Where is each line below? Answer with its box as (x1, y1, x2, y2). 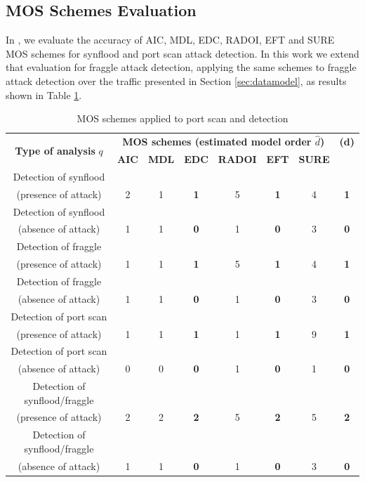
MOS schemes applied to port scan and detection (77, 111, 288, 126)
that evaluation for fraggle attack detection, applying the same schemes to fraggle (6, 60, 357, 74)
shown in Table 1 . (6, 87, 82, 102)
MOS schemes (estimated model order (122, 134, 312, 149)
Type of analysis (15, 143, 95, 157)
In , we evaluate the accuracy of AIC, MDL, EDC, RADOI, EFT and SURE (6, 32, 335, 47)
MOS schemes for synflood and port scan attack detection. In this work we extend (6, 46, 359, 60)
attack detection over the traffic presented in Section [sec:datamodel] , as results (6, 73, 347, 88)
